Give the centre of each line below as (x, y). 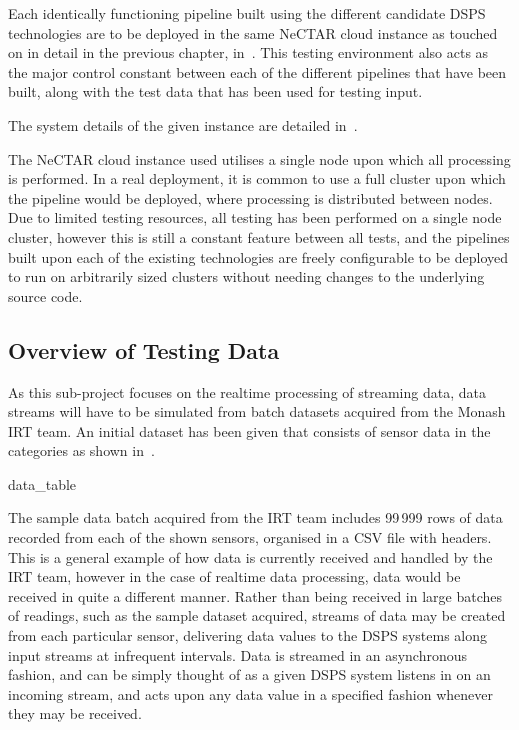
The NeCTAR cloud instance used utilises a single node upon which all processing (259, 158)
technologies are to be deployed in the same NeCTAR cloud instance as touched (253, 32)
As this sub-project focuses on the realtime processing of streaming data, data (247, 391)
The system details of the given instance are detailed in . (183, 124)
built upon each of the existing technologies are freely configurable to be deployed (258, 256)
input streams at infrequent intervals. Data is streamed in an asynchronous (238, 654)
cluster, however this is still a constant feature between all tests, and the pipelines (259, 236)
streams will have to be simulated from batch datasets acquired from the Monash (257, 411)
